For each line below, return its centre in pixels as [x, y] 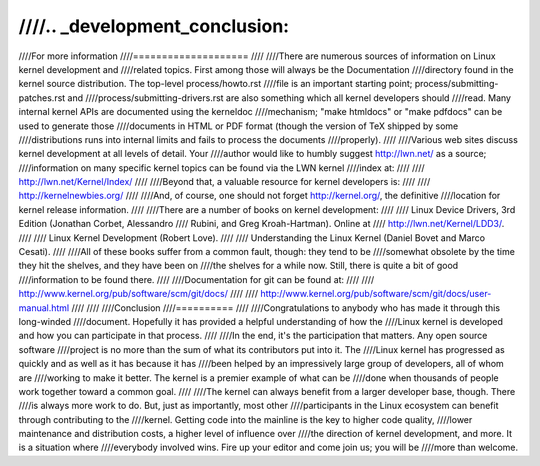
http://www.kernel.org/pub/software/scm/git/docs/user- [376, 294]
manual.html [44, 307]
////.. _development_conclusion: [154, 26]
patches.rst [42, 97]
